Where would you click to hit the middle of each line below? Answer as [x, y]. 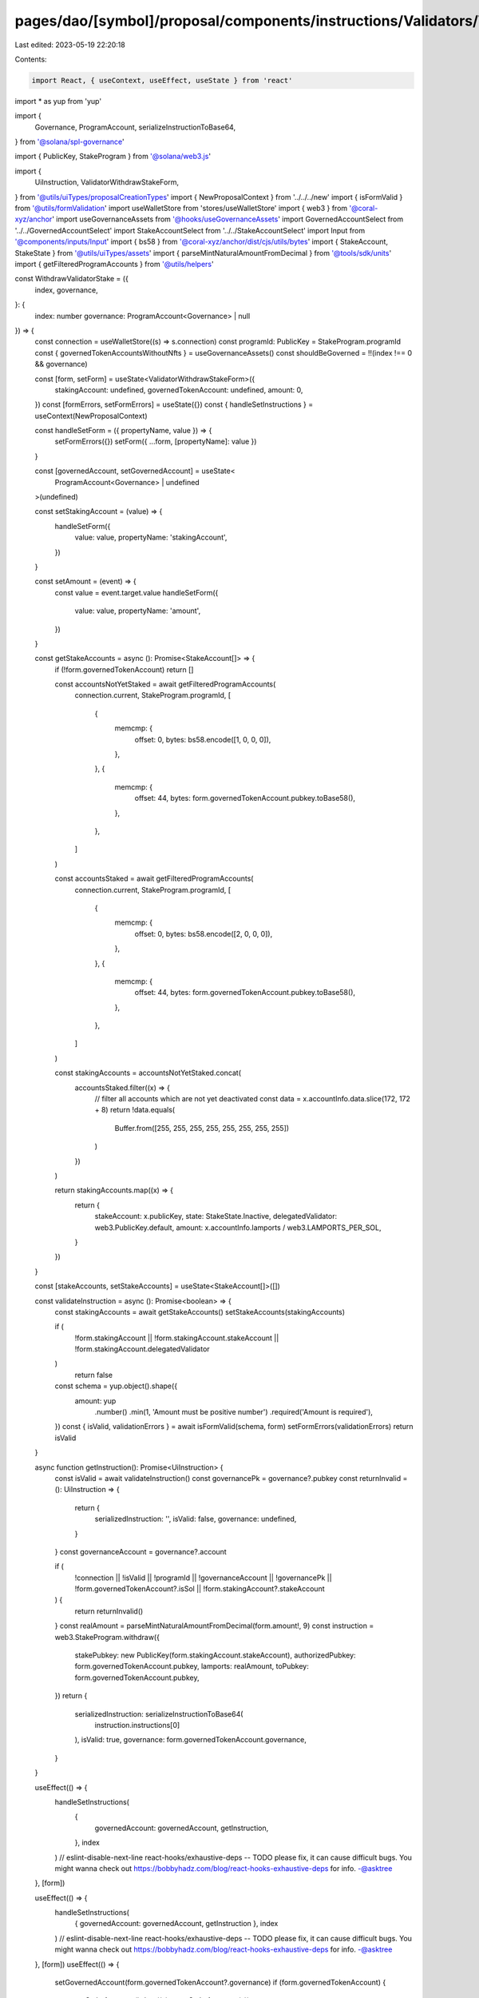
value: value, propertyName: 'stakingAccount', [151, 537]
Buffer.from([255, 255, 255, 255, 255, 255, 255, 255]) [202, 1128]
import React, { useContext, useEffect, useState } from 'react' [162, 80]
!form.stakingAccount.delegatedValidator [143, 1349]
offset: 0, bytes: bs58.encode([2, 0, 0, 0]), [204, 933]
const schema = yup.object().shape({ [116, 1386]
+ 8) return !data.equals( [135, 1110]
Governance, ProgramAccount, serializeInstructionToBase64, [135, 127]
